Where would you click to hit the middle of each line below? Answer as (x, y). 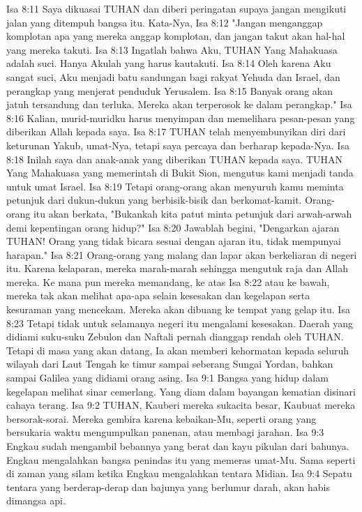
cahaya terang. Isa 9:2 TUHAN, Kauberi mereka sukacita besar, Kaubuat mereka (181, 405)
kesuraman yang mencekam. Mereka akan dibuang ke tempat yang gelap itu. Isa (178, 309)
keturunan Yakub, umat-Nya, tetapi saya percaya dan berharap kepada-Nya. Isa (178, 145)
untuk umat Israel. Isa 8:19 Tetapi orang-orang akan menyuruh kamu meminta (175, 186)
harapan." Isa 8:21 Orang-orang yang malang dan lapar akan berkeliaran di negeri (182, 254)
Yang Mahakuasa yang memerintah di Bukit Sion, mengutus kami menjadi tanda (180, 173)
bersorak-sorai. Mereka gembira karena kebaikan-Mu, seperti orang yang (161, 418)
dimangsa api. (36, 500)
